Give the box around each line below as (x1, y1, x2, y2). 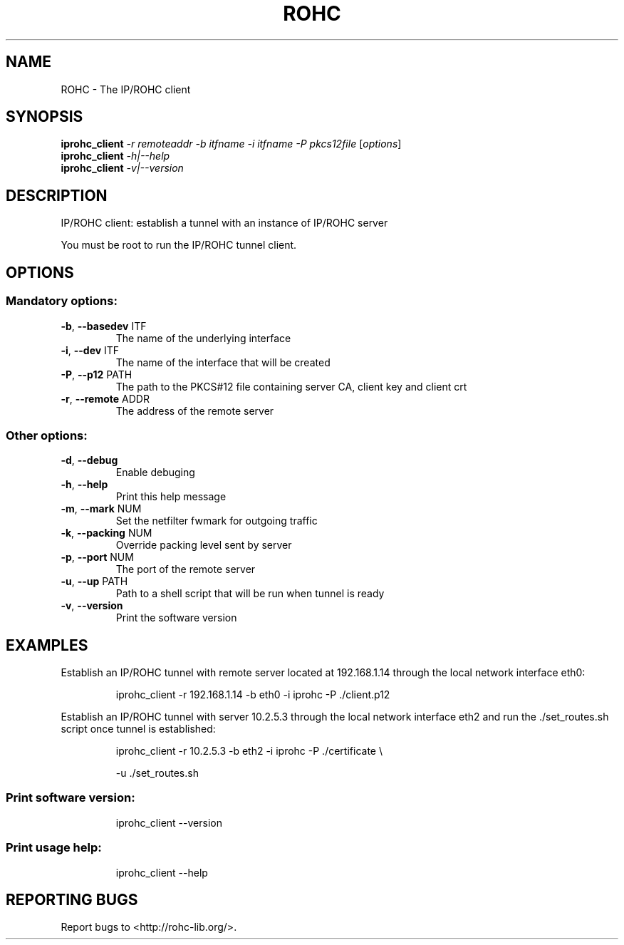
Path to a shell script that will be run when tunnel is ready (115, 587, 385, 600)
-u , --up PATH (61, 575, 128, 588)
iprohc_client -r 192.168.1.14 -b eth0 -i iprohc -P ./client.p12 (115, 688, 390, 701)
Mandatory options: (6, 294, 118, 309)
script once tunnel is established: (61, 723, 216, 735)
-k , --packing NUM (61, 527, 152, 539)
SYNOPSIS (6, 108, 83, 126)
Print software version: (6, 790, 135, 805)
